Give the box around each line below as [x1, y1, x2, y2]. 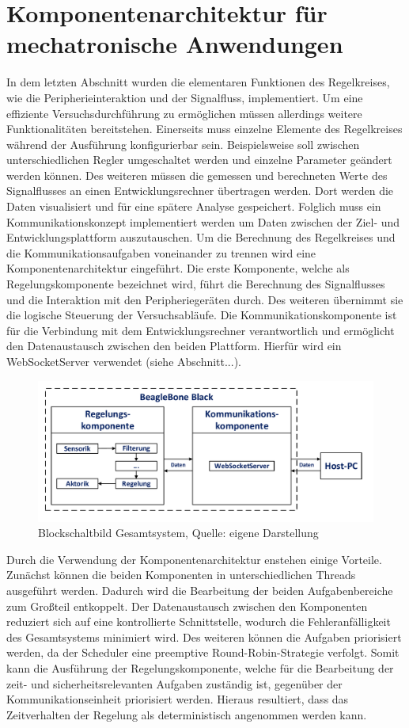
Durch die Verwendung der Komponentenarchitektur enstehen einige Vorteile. [6, 551, 382, 567]
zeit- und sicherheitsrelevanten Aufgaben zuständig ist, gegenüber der [6, 675, 343, 692]
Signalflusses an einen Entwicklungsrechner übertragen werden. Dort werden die [6, 182, 394, 199]
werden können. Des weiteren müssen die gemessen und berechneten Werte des [6, 166, 388, 183]
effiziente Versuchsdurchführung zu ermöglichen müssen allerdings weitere [6, 105, 362, 121]
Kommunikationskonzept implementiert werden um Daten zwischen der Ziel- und [6, 213, 400, 230]
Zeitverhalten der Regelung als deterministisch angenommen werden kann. [6, 706, 367, 722]
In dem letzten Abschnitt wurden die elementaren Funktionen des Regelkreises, [6, 74, 390, 90]
